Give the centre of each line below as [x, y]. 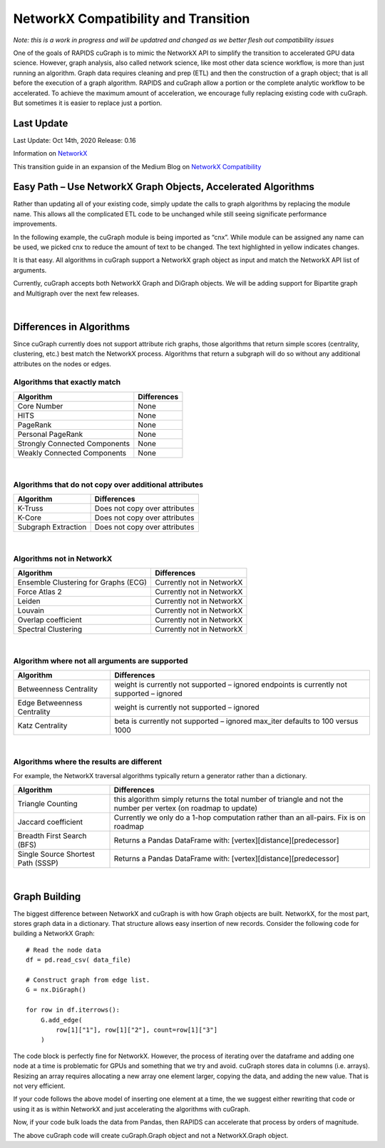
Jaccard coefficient [50, 822]
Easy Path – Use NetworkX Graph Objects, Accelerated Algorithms [164, 187]
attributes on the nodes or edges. [62, 363]
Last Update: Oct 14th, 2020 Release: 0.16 [75, 140]
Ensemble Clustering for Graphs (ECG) [82, 583]
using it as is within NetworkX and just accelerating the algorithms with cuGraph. [132, 1109]
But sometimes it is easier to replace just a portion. [88, 103]
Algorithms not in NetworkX [63, 558]
